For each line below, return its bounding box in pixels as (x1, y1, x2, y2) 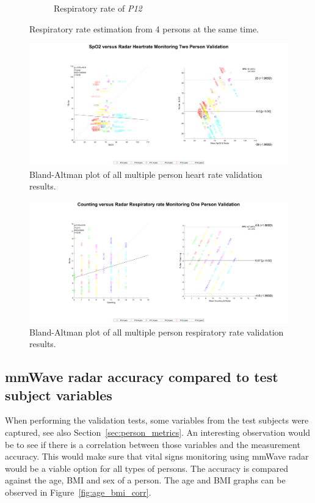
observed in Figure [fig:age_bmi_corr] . (5, 485, 151, 498)
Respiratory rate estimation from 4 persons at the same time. (29, 22, 259, 35)
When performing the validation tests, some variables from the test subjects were (5, 414, 309, 427)
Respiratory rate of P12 (54, 2, 142, 14)
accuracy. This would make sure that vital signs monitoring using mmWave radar (5, 450, 309, 463)
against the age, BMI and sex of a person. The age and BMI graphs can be (5, 474, 286, 486)
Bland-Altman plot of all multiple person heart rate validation (29, 167, 262, 180)
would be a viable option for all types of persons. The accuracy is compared (5, 461, 289, 474)
